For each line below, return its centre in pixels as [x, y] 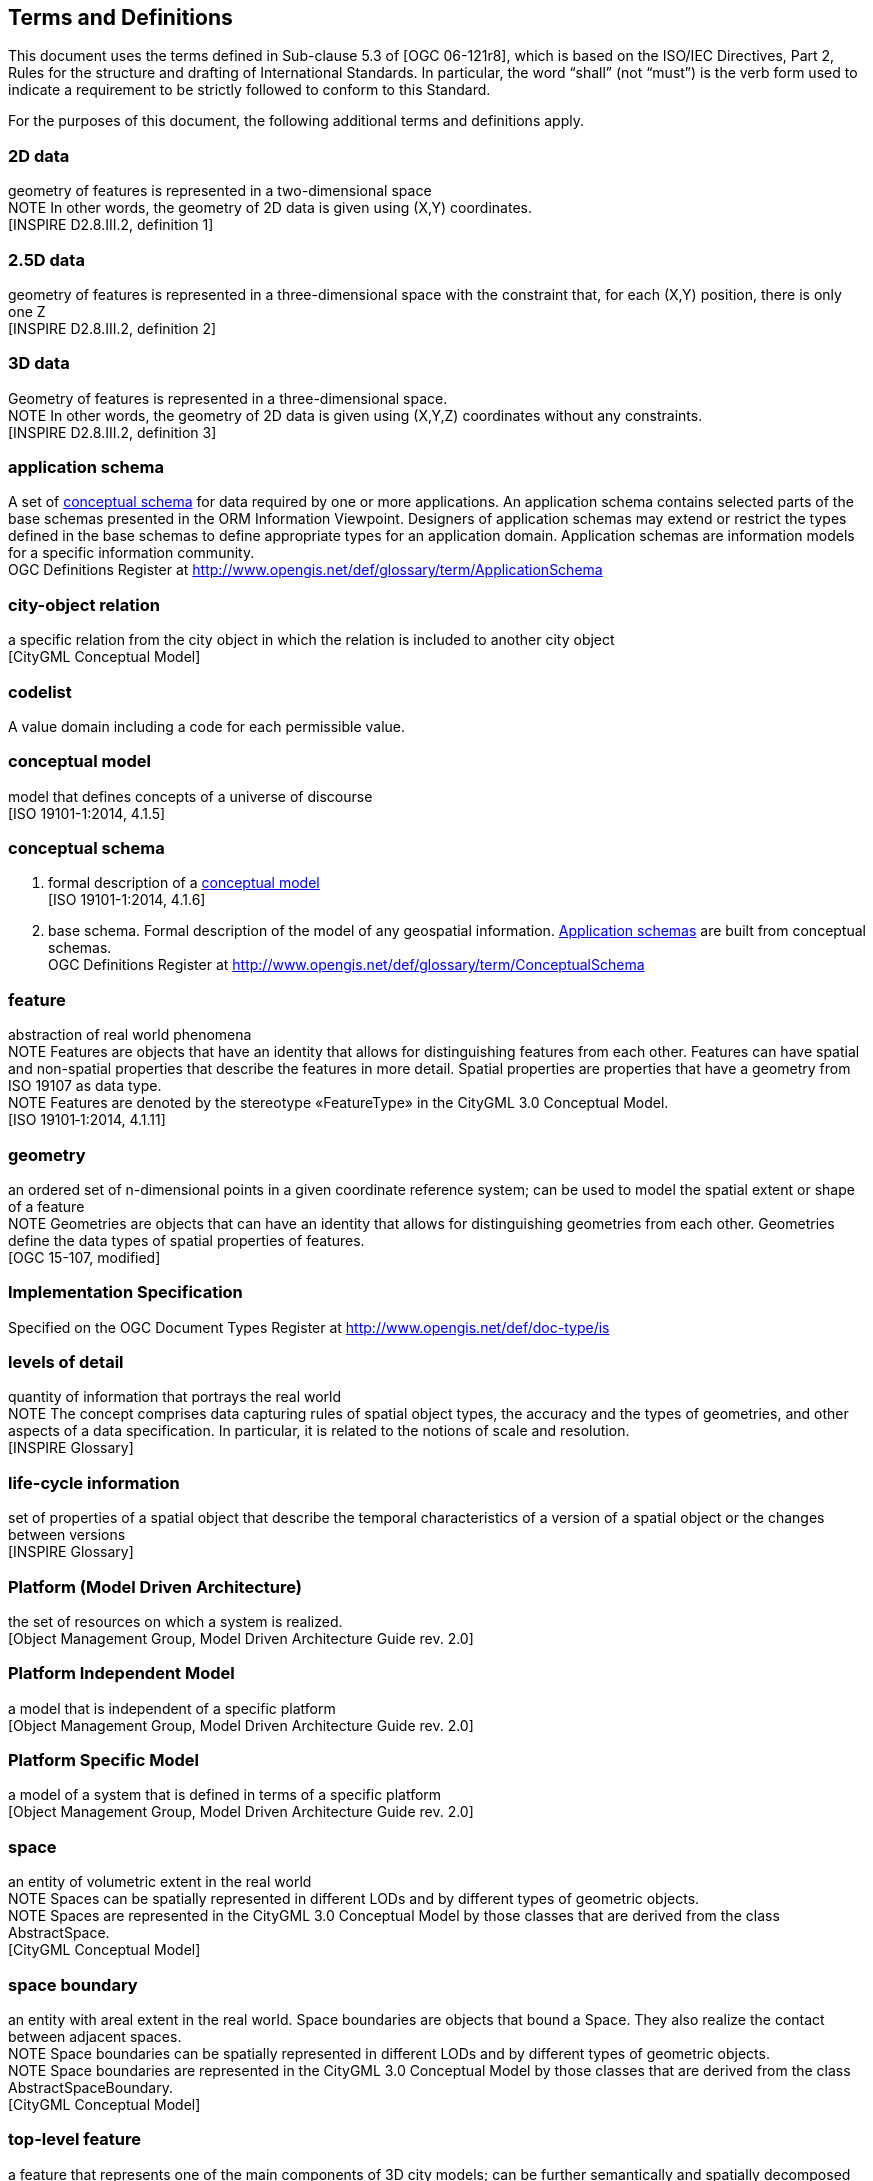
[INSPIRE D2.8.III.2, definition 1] [111, 225]
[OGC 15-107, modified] [84, 1257]
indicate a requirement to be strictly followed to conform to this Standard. [249, 90]
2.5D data [46, 259]
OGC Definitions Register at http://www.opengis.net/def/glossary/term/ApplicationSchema [305, 570]
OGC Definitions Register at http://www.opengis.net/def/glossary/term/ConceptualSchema [346, 965]
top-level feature [75, 2139]
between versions [67, 1535]
